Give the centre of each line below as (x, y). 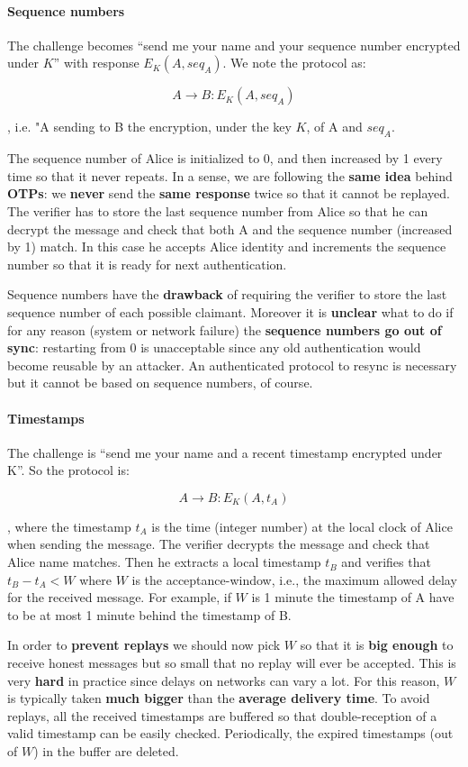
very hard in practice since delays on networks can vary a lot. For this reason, (224, 680)
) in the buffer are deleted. (106, 751)
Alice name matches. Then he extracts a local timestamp (164, 562)
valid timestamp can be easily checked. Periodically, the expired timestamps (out (230, 733)
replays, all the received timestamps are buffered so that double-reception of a (222, 715)
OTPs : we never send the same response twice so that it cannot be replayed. (229, 193)
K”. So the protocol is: (68, 470)
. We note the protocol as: (294, 63)
